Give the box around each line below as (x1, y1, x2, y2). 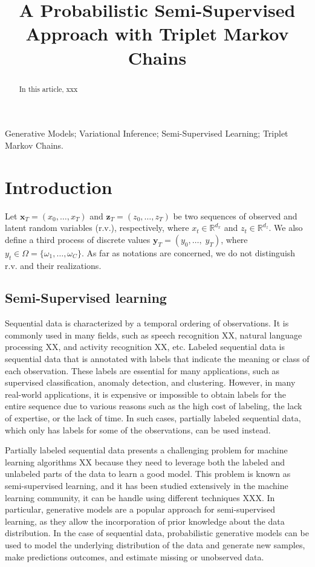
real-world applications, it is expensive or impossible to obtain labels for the (5, 387, 286, 400)
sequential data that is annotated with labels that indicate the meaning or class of (5, 352, 310, 365)
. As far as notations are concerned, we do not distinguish (81, 246, 296, 259)
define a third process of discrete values (5, 233, 151, 245)
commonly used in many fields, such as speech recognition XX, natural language (5, 328, 302, 341)
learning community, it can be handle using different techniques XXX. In (5, 491, 275, 504)
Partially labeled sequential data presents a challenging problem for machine (5, 444, 288, 456)
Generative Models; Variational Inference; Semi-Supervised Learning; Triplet (5, 127, 288, 140)
